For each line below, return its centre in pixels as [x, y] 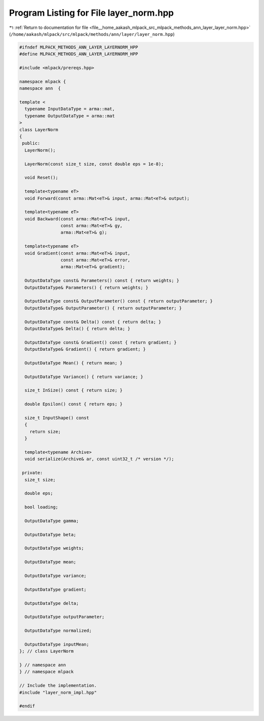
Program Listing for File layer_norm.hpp [91, 13]
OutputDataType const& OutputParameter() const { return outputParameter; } [119, 301]
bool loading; [42, 507]
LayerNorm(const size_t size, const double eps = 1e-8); [94, 164]
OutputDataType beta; [51, 534]
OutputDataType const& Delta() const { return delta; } [93, 322]
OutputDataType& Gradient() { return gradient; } [85, 349]
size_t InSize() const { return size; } [74, 390]
